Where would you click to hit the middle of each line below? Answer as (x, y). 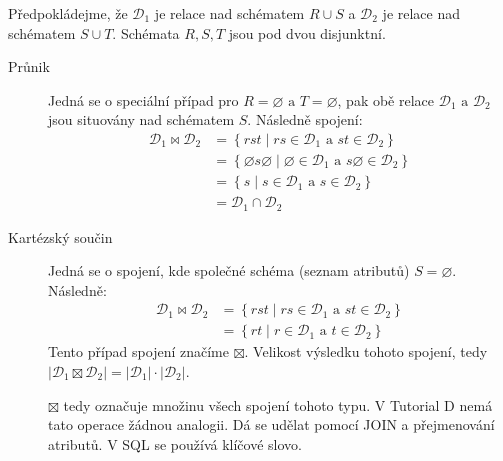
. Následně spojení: (305, 119)
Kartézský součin (60, 236)
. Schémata (146, 32)
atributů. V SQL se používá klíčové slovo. (175, 443)
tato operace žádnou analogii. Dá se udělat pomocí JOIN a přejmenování (271, 424)
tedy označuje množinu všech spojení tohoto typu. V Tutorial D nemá (278, 404)
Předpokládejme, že (68, 13)
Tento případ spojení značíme (138, 351)
